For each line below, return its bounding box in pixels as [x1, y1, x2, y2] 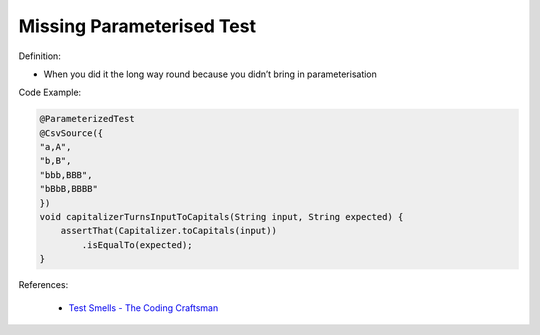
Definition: [18, 50, 62, 62]
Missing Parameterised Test [18, 15, 257, 37]
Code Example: [18, 86, 82, 99]
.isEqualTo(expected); [81, 239, 194, 250]
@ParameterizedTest [39, 113, 135, 125]
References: [18, 279, 69, 291]
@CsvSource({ [39, 127, 104, 139]
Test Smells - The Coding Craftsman [68, 301, 219, 314]
